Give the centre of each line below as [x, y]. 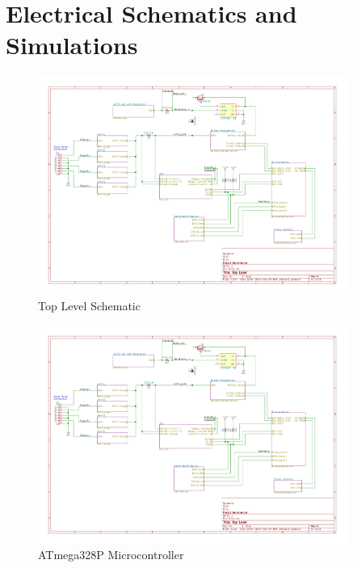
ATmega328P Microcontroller [111, 555]
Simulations [72, 45]
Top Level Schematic [89, 305]
